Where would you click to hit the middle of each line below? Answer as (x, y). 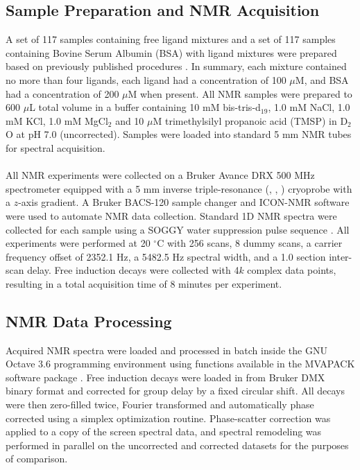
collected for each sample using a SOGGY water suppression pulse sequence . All (178, 229)
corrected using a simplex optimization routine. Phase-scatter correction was (168, 418)
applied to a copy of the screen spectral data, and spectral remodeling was (164, 432)
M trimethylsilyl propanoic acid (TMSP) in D (250, 120)
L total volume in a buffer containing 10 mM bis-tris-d (145, 107)
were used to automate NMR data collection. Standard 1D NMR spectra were (171, 215)
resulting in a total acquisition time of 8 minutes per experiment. (144, 283)
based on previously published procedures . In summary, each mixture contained (176, 66)
